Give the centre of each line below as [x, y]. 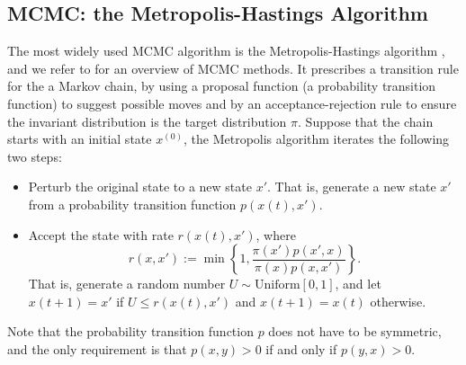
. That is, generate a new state [352, 187]
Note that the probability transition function [130, 331]
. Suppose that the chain [366, 121]
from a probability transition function [132, 204]
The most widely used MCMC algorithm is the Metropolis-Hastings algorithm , [226, 51]
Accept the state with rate [101, 234]
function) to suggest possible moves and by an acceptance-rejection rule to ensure [232, 103]
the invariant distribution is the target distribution [147, 121]
